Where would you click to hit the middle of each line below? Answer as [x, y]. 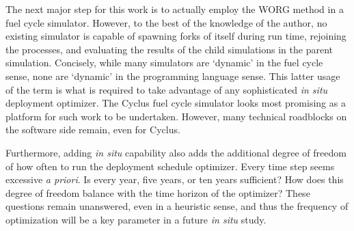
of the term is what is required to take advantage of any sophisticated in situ [167, 89]
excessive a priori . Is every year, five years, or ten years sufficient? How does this [175, 179]
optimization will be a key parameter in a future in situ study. [136, 219]
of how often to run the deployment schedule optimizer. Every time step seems [170, 166]
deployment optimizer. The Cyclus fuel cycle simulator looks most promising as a [176, 103]
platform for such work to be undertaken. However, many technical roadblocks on [176, 116]
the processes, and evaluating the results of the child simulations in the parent [169, 49]
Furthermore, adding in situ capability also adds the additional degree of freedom [176, 152]
